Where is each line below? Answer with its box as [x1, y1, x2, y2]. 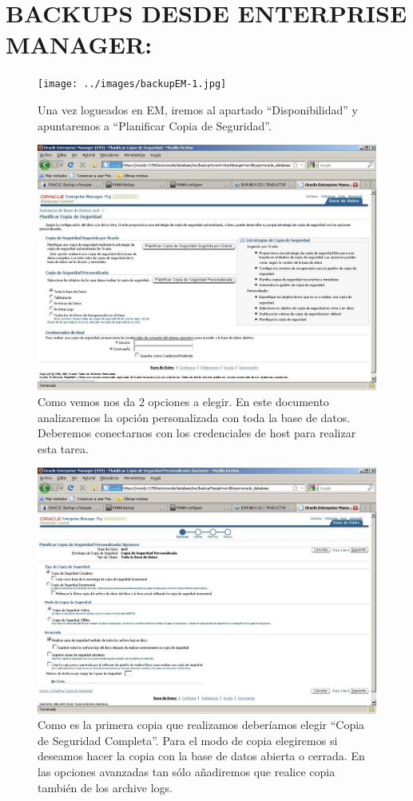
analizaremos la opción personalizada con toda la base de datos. [38, 408, 351, 425]
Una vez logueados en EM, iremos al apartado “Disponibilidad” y [38, 101, 358, 118]
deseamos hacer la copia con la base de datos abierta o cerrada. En [38, 747, 365, 764]
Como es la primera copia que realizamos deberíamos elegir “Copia [38, 716, 365, 733]
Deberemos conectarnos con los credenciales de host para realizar [38, 424, 356, 441]
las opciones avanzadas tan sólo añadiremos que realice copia [38, 763, 336, 779]
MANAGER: [6, 28, 153, 61]
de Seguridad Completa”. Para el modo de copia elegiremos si [38, 731, 338, 748]
